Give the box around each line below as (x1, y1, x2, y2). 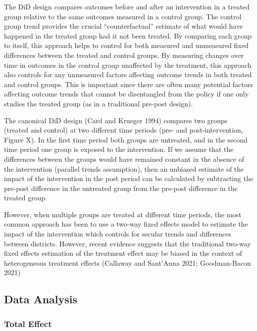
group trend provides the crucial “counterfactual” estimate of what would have (4, 21, 243, 31)
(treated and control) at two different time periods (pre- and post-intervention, (4, 125, 243, 135)
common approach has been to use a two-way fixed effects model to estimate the (4, 219, 248, 229)
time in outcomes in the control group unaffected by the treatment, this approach (4, 59, 252, 70)
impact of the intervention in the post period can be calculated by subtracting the (4, 173, 254, 184)
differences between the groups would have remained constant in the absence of (4, 153, 244, 164)
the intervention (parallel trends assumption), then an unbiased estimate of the (4, 163, 244, 174)
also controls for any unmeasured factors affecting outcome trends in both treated (4, 69, 252, 80)
